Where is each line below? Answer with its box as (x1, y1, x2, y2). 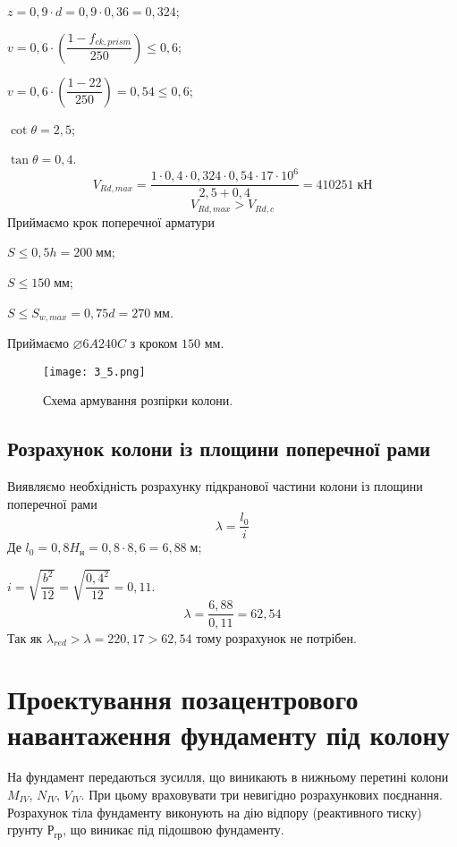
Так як (7, 628, 43, 647)
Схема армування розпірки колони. (43, 391, 233, 410)
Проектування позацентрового (7, 681, 359, 717)
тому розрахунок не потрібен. (196, 628, 357, 647)
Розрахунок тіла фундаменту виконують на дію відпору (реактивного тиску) (7, 802, 422, 821)
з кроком (130, 334, 178, 352)
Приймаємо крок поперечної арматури (7, 212, 216, 231)
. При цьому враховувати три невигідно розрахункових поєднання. (80, 785, 443, 804)
